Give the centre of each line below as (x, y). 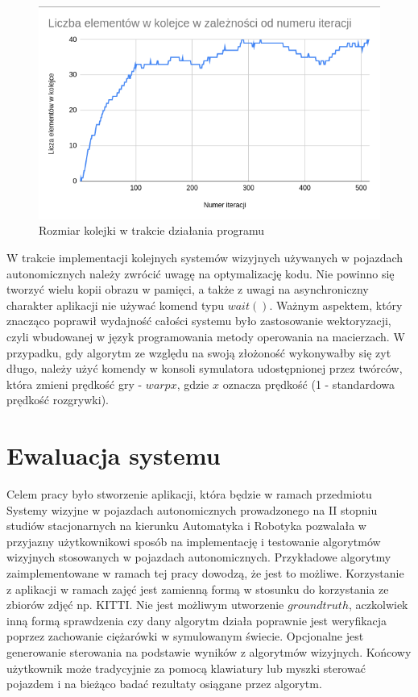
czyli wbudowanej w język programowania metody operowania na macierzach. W (206, 336)
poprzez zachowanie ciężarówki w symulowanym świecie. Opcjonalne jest (185, 636)
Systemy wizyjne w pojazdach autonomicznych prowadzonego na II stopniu (192, 509)
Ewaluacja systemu (114, 455)
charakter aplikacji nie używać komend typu (115, 305)
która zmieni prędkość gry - (74, 384)
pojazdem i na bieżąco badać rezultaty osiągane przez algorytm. (164, 684)
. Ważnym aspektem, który (336, 305)
